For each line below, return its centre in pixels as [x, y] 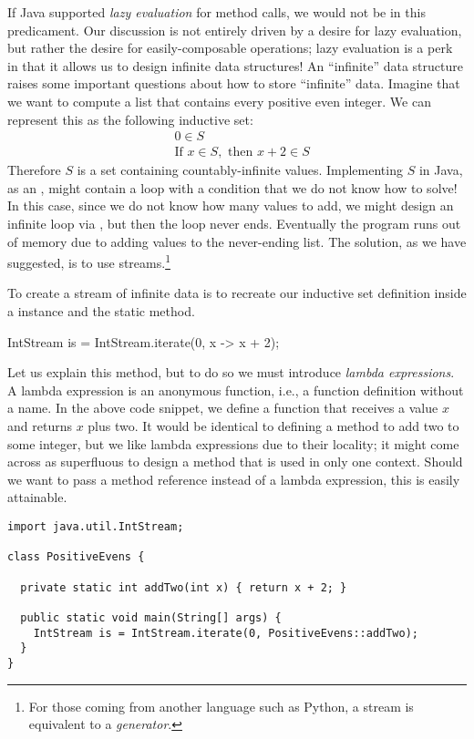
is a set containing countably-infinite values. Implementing [240, 170]
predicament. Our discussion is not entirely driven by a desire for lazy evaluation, [235, 30]
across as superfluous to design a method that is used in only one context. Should [235, 462]
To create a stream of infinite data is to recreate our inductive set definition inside [237, 293]
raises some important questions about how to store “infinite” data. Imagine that [234, 83]
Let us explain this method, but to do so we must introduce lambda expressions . [231, 372]
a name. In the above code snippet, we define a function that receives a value [223, 408]
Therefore [34, 170]
